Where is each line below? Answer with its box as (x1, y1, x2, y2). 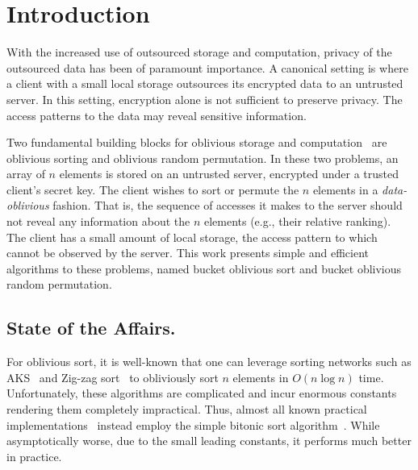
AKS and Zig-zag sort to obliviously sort (6, 368, 219, 385)
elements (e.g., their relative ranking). (203, 213, 391, 230)
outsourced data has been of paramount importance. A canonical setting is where (6, 59, 408, 76)
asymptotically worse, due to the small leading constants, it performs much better (6, 432, 412, 449)
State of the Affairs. (6, 315, 176, 340)
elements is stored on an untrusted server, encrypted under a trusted (59, 165, 399, 182)
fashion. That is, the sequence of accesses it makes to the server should (52, 197, 403, 214)
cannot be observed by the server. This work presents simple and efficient (6, 244, 369, 261)
